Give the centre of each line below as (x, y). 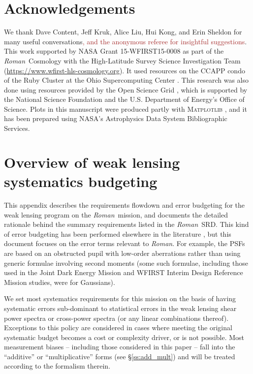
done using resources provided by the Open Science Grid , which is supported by (126, 89)
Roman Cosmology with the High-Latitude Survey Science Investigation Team (122, 60)
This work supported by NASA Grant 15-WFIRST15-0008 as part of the (114, 51)
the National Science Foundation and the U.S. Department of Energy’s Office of (124, 99)
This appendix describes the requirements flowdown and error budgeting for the (125, 204)
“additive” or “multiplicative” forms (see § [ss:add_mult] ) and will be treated (120, 356)
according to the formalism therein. (57, 366)
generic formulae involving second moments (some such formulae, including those (126, 263)
